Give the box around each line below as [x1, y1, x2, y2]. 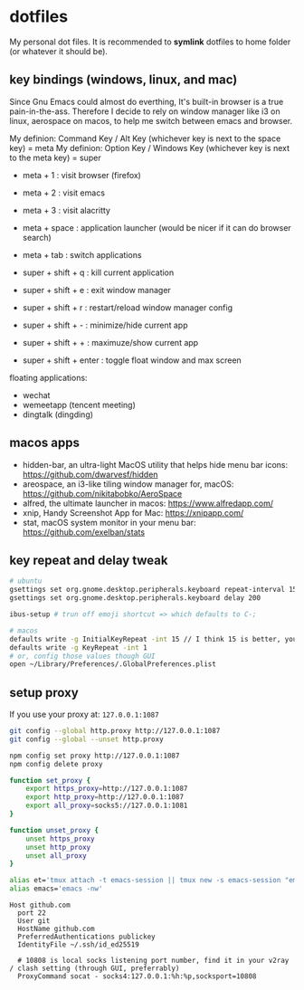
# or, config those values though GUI [9, 652, 156, 661]
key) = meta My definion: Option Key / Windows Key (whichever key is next [9, 142, 290, 153]
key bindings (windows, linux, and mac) [9, 72, 238, 88]
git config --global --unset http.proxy [9, 735, 165, 744]
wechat [22, 389, 51, 400]
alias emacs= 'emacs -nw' [9, 884, 103, 893]
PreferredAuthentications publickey [17, 932, 156, 942]
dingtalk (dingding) [22, 409, 93, 420]
